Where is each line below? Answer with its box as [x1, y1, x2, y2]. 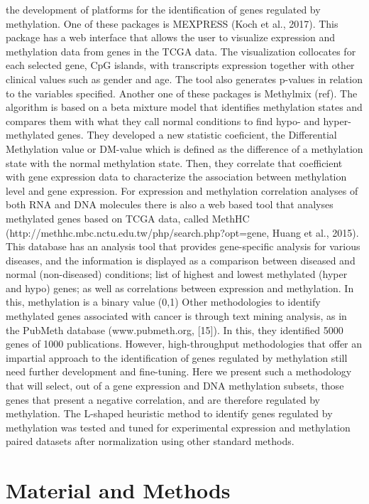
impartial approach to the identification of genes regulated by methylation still [6, 350, 348, 365]
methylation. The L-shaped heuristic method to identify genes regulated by [6, 406, 333, 421]
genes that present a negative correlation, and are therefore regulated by [6, 392, 320, 407]
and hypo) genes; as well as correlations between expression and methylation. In [6, 280, 354, 295]
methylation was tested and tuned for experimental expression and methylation [6, 419, 351, 434]
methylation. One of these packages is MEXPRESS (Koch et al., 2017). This [6, 16, 338, 31]
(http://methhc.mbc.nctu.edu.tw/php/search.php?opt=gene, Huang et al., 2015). [6, 225, 359, 240]
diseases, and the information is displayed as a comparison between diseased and [6, 252, 356, 267]
